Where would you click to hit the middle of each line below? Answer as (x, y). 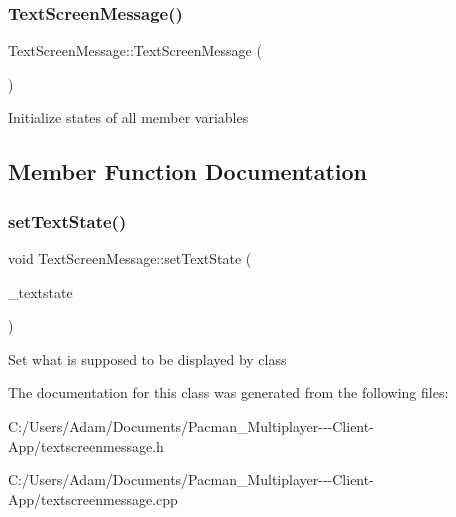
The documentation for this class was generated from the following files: (228, 392)
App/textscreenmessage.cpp (93, 498)
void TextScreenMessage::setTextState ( (130, 258)
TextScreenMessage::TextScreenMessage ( (135, 50)
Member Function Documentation (188, 171)
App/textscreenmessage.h (86, 445)
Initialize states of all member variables (128, 117)
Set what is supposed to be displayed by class (147, 358)
